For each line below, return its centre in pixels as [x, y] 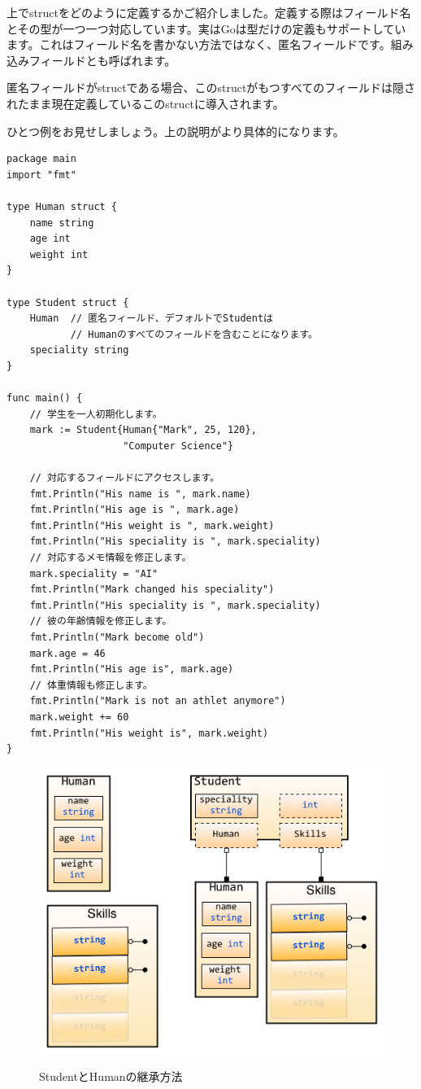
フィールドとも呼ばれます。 [102, 60]
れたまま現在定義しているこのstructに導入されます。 [145, 103]
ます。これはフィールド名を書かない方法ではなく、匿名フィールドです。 [199, 44]
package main [41, 159]
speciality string [79, 350]
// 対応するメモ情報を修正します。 [111, 558]
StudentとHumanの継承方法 [111, 1076]
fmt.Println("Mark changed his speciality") [152, 590]
